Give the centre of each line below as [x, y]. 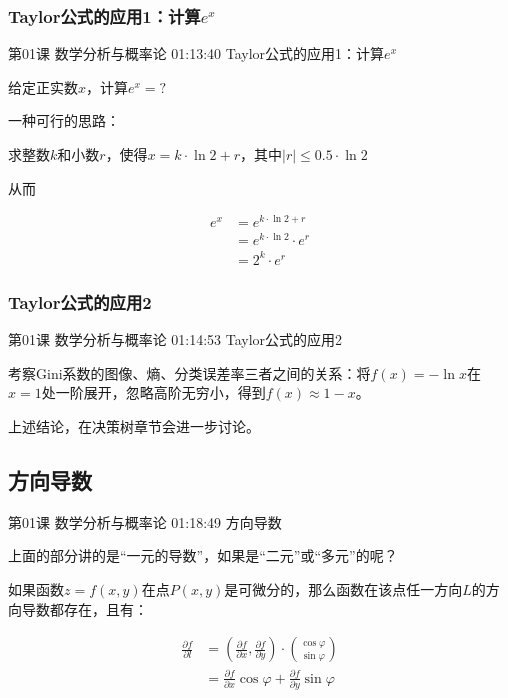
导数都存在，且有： [84, 608]
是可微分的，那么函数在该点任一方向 [343, 588]
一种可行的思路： [64, 120]
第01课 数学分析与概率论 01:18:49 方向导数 [145, 521]
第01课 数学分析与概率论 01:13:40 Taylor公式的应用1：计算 [196, 53]
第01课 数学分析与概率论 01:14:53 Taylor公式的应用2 [175, 339]
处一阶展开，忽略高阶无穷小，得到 [153, 392]
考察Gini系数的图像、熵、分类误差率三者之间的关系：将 [189, 372]
